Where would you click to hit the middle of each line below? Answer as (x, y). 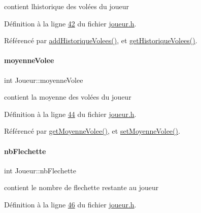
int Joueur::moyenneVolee (44, 80)
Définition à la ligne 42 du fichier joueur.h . (70, 23)
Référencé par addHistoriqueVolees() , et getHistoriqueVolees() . (101, 40)
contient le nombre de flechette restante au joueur (81, 187)
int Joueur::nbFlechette (40, 170)
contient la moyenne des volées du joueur (68, 97)
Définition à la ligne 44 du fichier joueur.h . (70, 114)
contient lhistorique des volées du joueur (67, 6)
